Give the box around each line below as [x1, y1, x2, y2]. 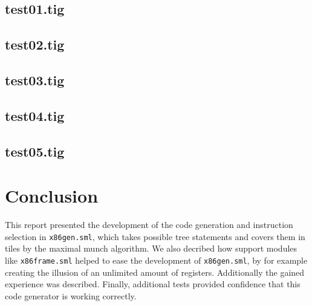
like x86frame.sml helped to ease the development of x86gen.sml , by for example [5, 253, 308, 266]
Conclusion [5, 183, 99, 208]
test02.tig [5, 35, 65, 54]
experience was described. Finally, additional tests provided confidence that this [5, 278, 301, 290]
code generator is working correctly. [5, 289, 137, 302]
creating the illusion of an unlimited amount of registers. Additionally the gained [5, 265, 305, 278]
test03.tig [5, 70, 65, 89]
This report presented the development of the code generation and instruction [5, 218, 293, 231]
